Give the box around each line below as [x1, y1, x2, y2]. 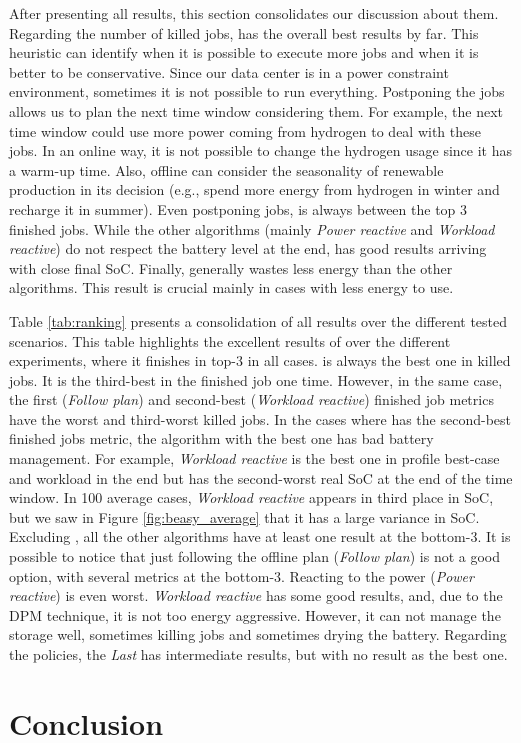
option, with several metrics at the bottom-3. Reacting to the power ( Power [9, 565, 474, 586]
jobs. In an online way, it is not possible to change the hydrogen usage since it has [9, 140, 513, 161]
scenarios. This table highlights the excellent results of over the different [9, 330, 451, 351]
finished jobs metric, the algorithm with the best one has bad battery [9, 428, 434, 449]
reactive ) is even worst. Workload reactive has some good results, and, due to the [9, 585, 503, 606]
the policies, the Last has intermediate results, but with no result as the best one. [9, 644, 508, 664]
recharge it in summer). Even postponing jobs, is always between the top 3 [9, 198, 468, 219]
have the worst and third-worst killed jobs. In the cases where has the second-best [9, 408, 512, 429]
